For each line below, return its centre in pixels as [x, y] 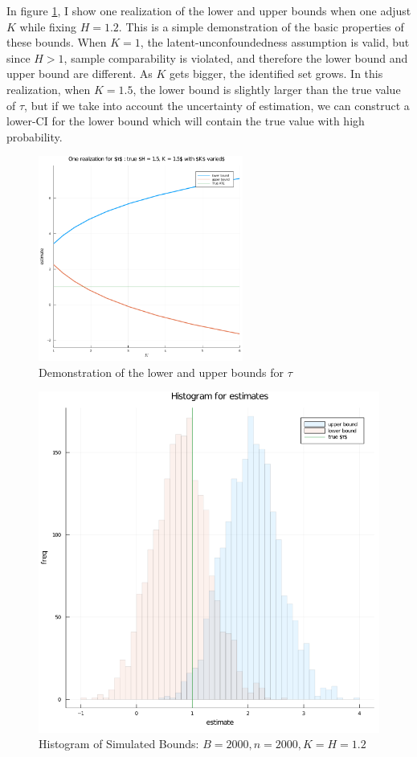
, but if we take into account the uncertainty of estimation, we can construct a [217, 105]
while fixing [48, 26]
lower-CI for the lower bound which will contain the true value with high [186, 121]
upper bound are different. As [80, 74]
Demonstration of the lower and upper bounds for [161, 372]
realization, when [49, 89]
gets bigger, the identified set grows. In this [276, 74]
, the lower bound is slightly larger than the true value [267, 89]
